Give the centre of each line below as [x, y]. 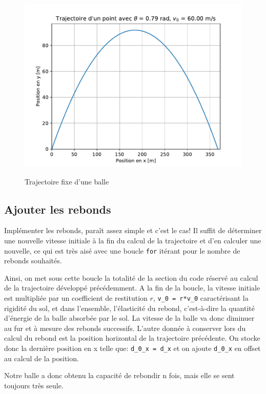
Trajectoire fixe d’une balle [67, 181]
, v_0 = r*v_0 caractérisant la [201, 298]
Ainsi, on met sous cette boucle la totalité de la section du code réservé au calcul [131, 277]
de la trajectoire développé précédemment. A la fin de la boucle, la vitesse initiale [132, 288]
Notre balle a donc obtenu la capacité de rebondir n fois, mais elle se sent [119, 375]
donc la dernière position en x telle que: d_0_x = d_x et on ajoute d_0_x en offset [132, 348]
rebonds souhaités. [33, 261]
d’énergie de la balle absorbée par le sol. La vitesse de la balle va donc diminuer [129, 318]
